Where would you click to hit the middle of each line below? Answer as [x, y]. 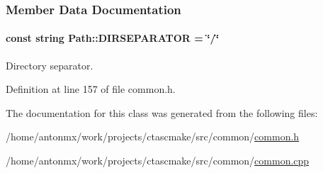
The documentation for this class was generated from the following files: [162, 112]
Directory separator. [50, 65]
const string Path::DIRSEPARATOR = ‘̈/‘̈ [113, 38]
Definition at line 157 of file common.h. [91, 89]
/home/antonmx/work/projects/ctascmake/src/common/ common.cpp [158, 161]
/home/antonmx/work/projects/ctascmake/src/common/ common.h [153, 136]
